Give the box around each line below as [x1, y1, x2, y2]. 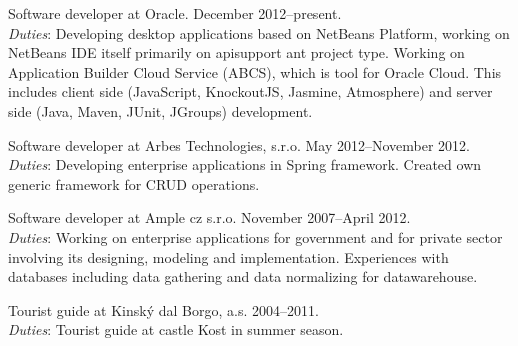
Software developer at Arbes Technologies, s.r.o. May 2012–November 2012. [8, 134, 471, 155]
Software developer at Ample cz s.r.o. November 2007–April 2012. [8, 207, 411, 228]
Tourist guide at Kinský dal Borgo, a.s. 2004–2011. [8, 299, 319, 320]
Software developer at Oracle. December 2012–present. [8, 3, 342, 23]
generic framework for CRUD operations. [8, 173, 260, 194]
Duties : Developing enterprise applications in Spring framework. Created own [8, 154, 482, 175]
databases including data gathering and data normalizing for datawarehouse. [8, 266, 478, 287]
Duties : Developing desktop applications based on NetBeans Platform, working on [8, 22, 510, 43]
